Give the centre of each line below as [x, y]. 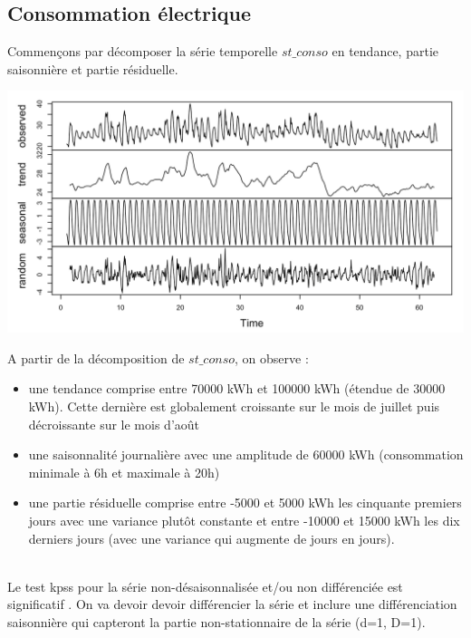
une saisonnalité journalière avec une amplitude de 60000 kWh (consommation [246, 454]
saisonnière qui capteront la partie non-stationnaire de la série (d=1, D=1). [216, 621]
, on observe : [272, 358]
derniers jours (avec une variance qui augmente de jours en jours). [211, 538]
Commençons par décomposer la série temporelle [143, 51]
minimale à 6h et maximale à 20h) [124, 472]
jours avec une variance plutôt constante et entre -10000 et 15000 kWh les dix [244, 520]
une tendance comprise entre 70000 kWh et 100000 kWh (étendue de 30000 [237, 388]
